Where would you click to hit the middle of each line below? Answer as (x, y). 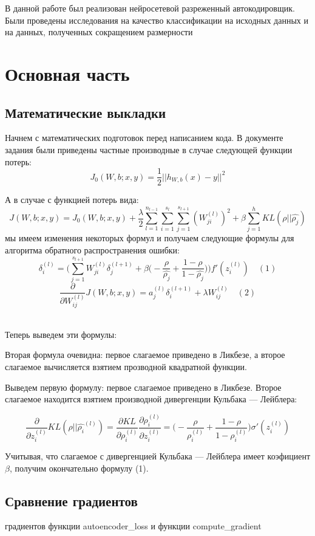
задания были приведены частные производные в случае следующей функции (149, 149)
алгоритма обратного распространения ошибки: (92, 249)
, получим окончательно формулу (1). (79, 468)
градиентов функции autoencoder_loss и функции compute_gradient (133, 526)
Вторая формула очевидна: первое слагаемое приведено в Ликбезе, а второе (145, 355)
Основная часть (67, 73)
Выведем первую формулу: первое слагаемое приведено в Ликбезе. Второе (143, 387)
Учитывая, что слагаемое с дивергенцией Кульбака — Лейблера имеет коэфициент (158, 456)
